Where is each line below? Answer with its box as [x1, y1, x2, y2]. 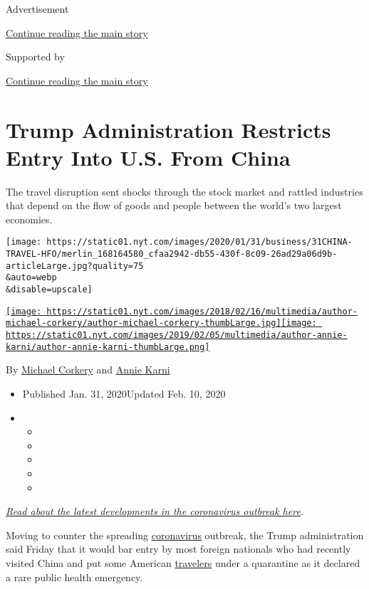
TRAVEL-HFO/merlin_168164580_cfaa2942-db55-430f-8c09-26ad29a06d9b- [6, 249, 338, 260]
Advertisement [6, 1, 69, 16]
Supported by [6, 49, 65, 64]
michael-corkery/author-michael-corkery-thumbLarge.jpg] [6, 318, 281, 329]
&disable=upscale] [6, 285, 93, 295]
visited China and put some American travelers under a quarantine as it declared [6, 555, 360, 570]
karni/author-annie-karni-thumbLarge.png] [6, 341, 210, 352]
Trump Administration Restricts [6, 115, 331, 144]
